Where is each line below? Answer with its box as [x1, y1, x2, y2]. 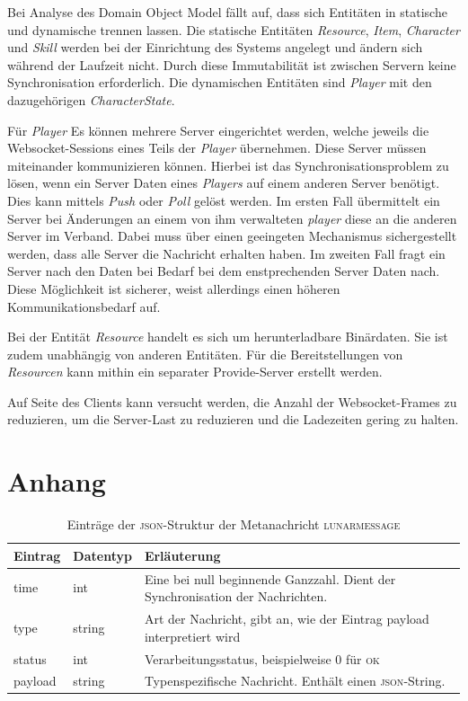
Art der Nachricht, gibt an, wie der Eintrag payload [144, 609, 429, 628]
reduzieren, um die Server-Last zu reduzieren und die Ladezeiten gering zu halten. [7, 410, 459, 429]
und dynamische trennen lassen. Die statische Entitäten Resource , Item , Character [7, 20, 460, 39]
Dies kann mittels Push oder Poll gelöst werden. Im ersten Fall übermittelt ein [7, 191, 440, 209]
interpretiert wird [144, 626, 241, 645]
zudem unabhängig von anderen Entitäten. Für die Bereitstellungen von [7, 344, 403, 363]
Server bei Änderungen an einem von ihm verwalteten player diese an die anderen [7, 209, 457, 227]
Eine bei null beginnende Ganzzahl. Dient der [144, 569, 396, 588]
